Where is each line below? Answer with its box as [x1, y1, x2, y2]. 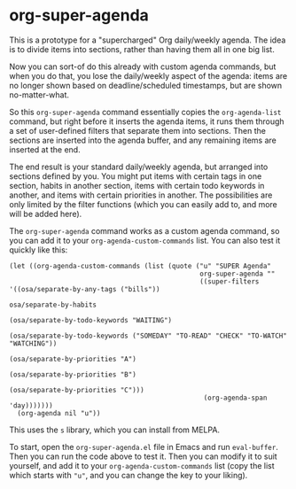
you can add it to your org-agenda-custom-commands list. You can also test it [9, 235, 281, 245]
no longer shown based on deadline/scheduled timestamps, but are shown [9, 80, 283, 90]
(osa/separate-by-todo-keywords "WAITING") [9, 315, 173, 324]
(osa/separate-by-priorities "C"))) [9, 385, 144, 394]
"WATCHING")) [9, 338, 58, 348]
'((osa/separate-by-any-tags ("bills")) [9, 284, 161, 293]
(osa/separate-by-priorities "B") [9, 369, 137, 379]
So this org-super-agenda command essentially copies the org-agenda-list [9, 106, 282, 117]
